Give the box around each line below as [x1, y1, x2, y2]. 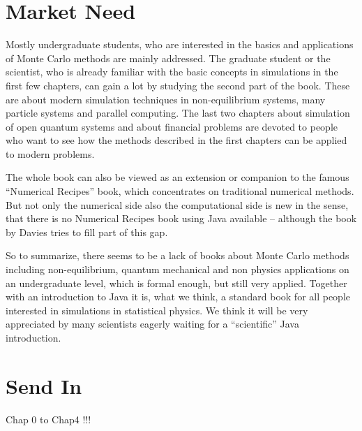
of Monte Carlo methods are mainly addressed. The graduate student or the [6, 50, 331, 65]
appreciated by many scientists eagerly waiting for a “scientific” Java [6, 316, 299, 331]
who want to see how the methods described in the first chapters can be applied [6, 133, 347, 147]
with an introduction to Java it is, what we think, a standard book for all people [6, 289, 351, 304]
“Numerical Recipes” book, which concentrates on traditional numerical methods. [6, 184, 354, 198]
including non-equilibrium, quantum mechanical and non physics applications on [6, 262, 349, 277]
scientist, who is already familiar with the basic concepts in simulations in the [6, 64, 338, 79]
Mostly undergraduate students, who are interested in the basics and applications [6, 37, 354, 52]
